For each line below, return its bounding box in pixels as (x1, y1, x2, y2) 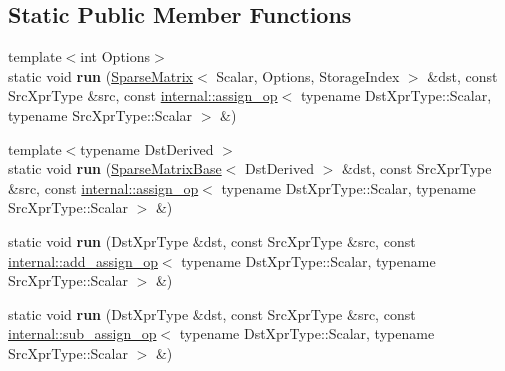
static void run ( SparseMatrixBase (8, 158, 222, 179)
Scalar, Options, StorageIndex (216, 65, 400, 86)
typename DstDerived (80, 138, 214, 159)
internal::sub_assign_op (8, 323, 157, 344)
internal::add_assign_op (8, 250, 158, 271)
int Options (80, 46, 151, 67)
